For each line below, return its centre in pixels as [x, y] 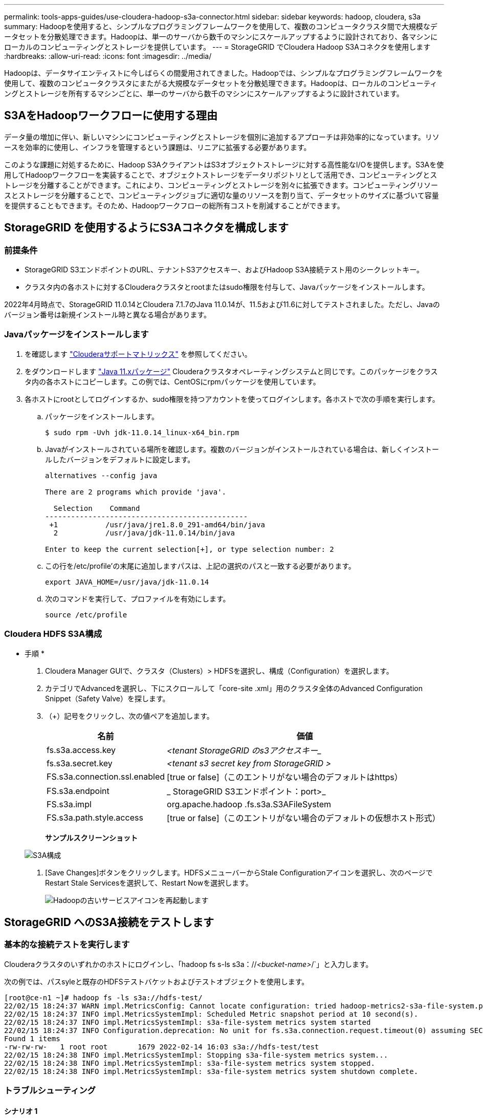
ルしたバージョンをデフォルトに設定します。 [120, 459]
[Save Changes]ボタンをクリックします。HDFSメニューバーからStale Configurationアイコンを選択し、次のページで [239, 872]
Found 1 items [32, 1038]
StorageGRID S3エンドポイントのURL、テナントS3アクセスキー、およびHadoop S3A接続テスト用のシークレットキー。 [224, 270]
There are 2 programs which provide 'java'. [136, 492]
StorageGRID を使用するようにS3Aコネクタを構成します [147, 228]
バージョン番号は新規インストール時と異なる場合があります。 [108, 315]
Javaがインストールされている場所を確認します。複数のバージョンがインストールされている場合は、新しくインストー [242, 449]
